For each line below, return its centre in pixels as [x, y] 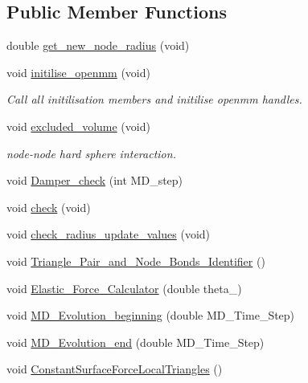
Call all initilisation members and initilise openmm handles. [154, 99]
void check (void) [49, 207]
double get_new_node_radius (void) [98, 45]
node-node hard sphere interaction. [91, 153]
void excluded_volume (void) [78, 126]
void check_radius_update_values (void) [109, 234]
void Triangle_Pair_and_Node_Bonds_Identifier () [136, 261]
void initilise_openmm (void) [78, 72]
